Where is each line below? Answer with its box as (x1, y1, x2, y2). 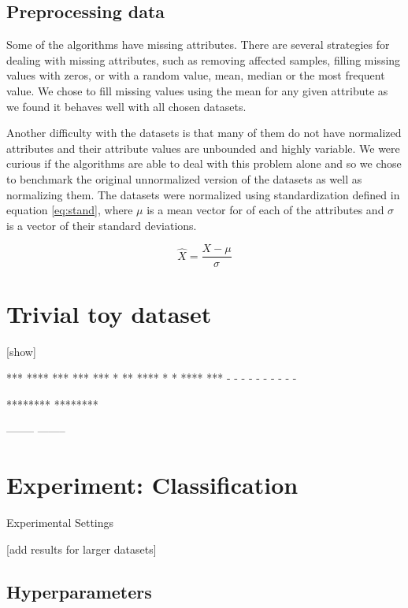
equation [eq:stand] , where (6, 202, 133, 218)
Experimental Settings (6, 514, 114, 531)
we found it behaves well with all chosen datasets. (6, 98, 247, 114)
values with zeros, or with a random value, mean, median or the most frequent (6, 67, 385, 83)
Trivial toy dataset (6, 297, 212, 329)
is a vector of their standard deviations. (6, 217, 197, 233)
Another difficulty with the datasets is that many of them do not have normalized (6, 124, 402, 141)
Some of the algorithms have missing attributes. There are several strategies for (6, 36, 390, 53)
